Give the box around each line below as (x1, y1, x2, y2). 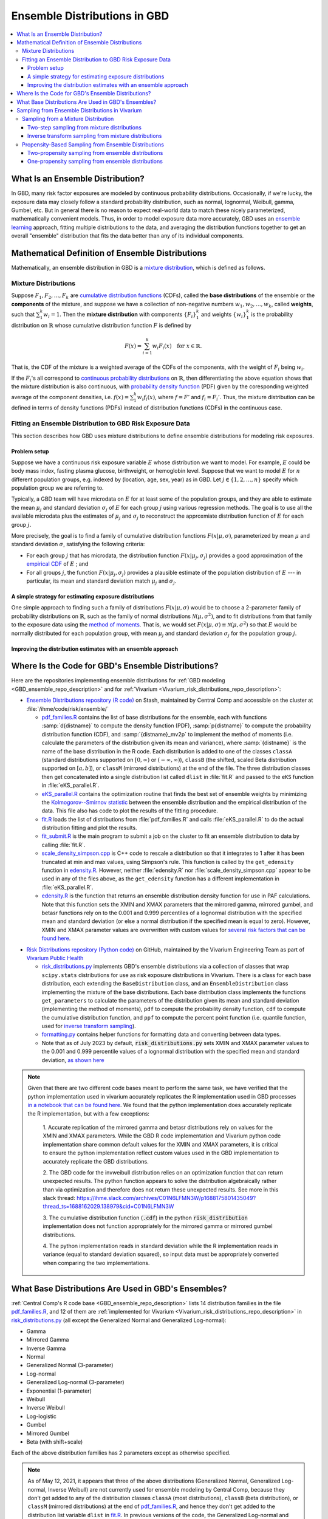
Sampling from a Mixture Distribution (22, 115, 114, 123)
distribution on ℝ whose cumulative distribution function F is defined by (11, 321, 191, 329)
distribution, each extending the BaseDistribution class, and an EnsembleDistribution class (41, 980, 289, 987)
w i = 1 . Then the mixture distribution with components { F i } (43, 310, 197, 319)
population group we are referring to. (11, 484, 104, 492)
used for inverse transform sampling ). (41, 1023, 136, 1030)
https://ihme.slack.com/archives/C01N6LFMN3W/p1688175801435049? (76, 1195, 256, 1202)
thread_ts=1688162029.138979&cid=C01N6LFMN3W (43, 1203, 174, 1210)
